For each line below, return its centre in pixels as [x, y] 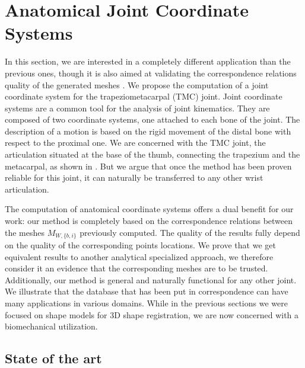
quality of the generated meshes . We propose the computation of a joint [137, 84]
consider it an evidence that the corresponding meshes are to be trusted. [136, 268]
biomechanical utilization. [51, 326]
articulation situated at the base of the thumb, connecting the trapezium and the [152, 154]
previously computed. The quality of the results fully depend [190, 232]
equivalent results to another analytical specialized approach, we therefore [139, 256]
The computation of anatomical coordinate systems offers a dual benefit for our [149, 209]
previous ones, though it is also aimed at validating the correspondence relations [151, 73]
